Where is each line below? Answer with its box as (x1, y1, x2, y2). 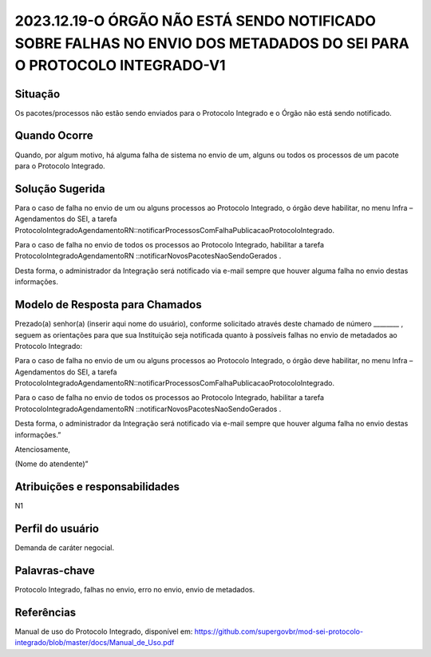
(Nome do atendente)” (14, 459, 89, 469)
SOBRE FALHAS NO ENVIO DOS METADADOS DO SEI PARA (14, 34, 410, 52)
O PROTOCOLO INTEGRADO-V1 (14, 57, 227, 75)
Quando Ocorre (14, 129, 93, 143)
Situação (14, 87, 61, 101)
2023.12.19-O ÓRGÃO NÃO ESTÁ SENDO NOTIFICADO (14, 12, 377, 30)
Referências (14, 605, 77, 619)
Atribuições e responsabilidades (14, 480, 180, 494)
